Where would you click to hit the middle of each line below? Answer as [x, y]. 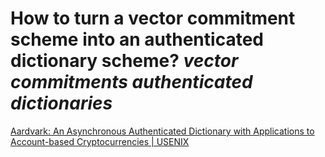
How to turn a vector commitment [153, 18]
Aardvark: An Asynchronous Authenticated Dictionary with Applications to [162, 131]
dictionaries [61, 103]
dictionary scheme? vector [124, 61]
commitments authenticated [131, 82]
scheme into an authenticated [137, 39]
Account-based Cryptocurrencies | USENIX [100, 141]
